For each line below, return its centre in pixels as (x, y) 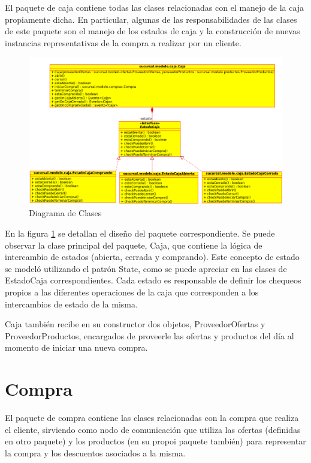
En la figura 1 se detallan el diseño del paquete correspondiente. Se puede (140, 233)
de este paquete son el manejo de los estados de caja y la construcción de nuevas (153, 31)
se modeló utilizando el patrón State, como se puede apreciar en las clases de (146, 268)
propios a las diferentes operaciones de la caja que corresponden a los (132, 292)
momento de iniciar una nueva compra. (76, 347)
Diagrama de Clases (65, 213)
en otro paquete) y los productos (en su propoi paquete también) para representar (155, 441)
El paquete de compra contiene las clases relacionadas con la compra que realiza (152, 417)
